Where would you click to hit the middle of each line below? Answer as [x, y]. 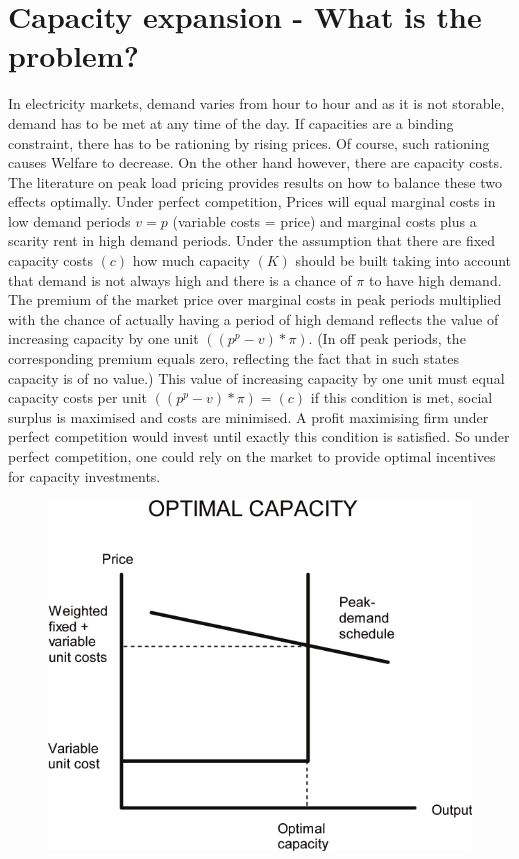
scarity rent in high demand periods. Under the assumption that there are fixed [252, 240]
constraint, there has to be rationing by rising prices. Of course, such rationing [249, 142]
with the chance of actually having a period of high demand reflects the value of [253, 318]
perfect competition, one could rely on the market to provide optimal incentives [252, 456]
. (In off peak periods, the [387, 338]
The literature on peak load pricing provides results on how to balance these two [255, 181]
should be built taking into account [403, 260]
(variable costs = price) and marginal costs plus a [324, 220]
